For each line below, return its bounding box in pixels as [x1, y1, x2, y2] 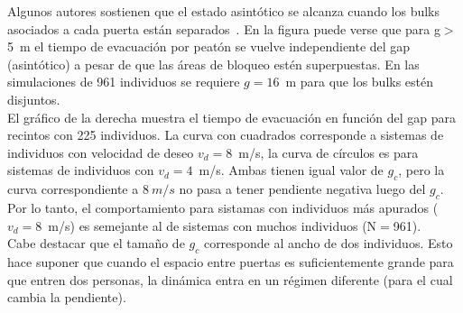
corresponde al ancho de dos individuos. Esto [203, 234, 453, 253]
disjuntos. [7, 89, 60, 108]
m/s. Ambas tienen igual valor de [199, 161, 384, 180]
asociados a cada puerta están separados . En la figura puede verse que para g [7, 19, 440, 38]
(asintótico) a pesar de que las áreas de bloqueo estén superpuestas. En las [7, 54, 420, 73]
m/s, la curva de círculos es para [238, 143, 419, 161]
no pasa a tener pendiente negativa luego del [179, 180, 426, 198]
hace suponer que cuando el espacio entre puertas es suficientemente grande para [7, 252, 454, 271]
